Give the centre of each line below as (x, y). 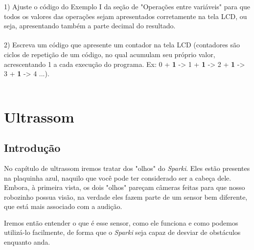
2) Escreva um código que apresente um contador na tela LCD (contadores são (122, 45)
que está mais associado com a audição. (63, 206)
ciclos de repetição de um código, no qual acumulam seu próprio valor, (110, 54)
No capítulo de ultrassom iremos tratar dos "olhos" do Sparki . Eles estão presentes (127, 168)
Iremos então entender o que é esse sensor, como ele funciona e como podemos (121, 222)
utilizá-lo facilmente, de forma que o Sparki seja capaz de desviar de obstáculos (122, 232)
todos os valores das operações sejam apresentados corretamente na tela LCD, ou (126, 16)
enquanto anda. (27, 242)
